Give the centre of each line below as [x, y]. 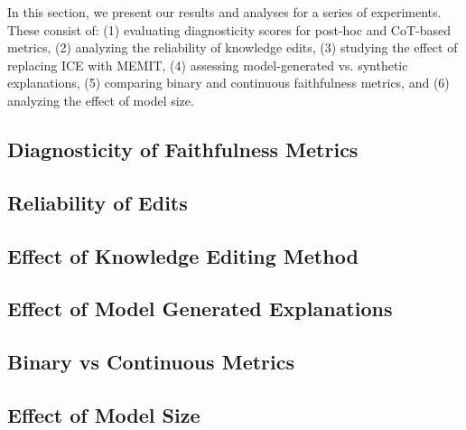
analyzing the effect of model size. [101, 100]
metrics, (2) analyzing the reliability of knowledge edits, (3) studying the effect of [233, 47]
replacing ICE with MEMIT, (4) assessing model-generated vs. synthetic [208, 65]
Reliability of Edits [98, 202]
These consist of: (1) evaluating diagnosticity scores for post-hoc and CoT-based [229, 29]
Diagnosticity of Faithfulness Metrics [183, 149]
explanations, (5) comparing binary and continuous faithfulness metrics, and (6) [228, 83]
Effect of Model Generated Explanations [200, 308]
